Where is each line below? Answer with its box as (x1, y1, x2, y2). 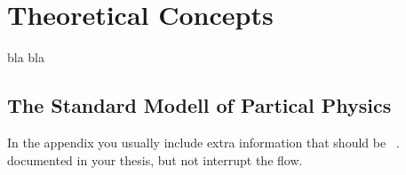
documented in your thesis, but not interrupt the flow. (7, 150, 303, 169)
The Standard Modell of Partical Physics (7, 91, 392, 119)
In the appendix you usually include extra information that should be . (7, 132, 400, 151)
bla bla (7, 48, 45, 67)
